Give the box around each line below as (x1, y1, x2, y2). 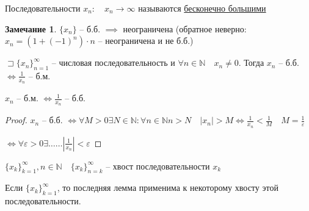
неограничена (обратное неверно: (123, 22, 247, 35)
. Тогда (238, 56, 264, 69)
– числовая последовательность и (51, 56, 175, 69)
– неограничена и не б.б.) (98, 34, 194, 47)
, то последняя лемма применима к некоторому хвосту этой (57, 181, 278, 194)
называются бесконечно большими (138, 2, 266, 14)
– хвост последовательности (106, 159, 210, 172)
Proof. (5, 113, 27, 126)
